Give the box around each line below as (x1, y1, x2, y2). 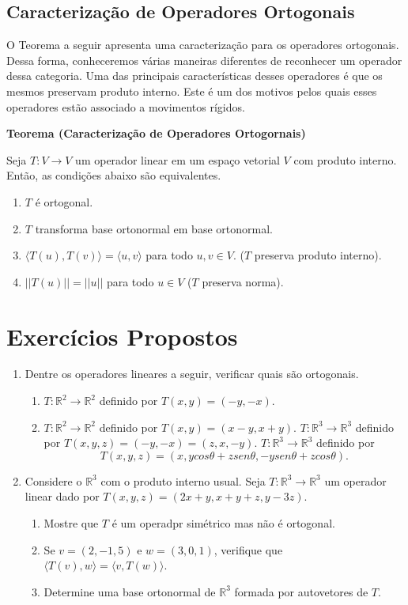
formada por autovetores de (234, 583, 368, 599)
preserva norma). (202, 273, 284, 289)
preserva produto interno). (254, 247, 382, 263)
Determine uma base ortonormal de (43, 583, 216, 599)
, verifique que (213, 541, 283, 558)
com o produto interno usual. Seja (100, 472, 266, 489)
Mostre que (43, 515, 99, 531)
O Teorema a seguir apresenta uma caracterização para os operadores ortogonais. (6, 36, 399, 53)
